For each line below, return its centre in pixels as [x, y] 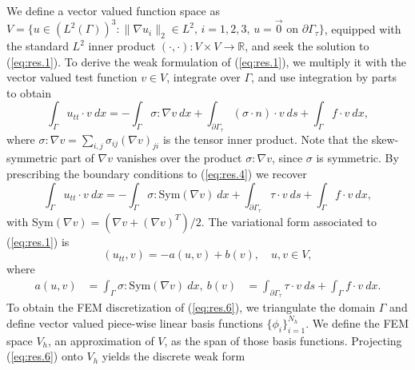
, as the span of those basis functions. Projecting [283, 340]
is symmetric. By [357, 158]
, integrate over [204, 77]
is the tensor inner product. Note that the [265, 139]
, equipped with [363, 28]
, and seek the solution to [307, 46]
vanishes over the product [179, 158]
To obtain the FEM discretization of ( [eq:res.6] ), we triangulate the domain [191, 307]
